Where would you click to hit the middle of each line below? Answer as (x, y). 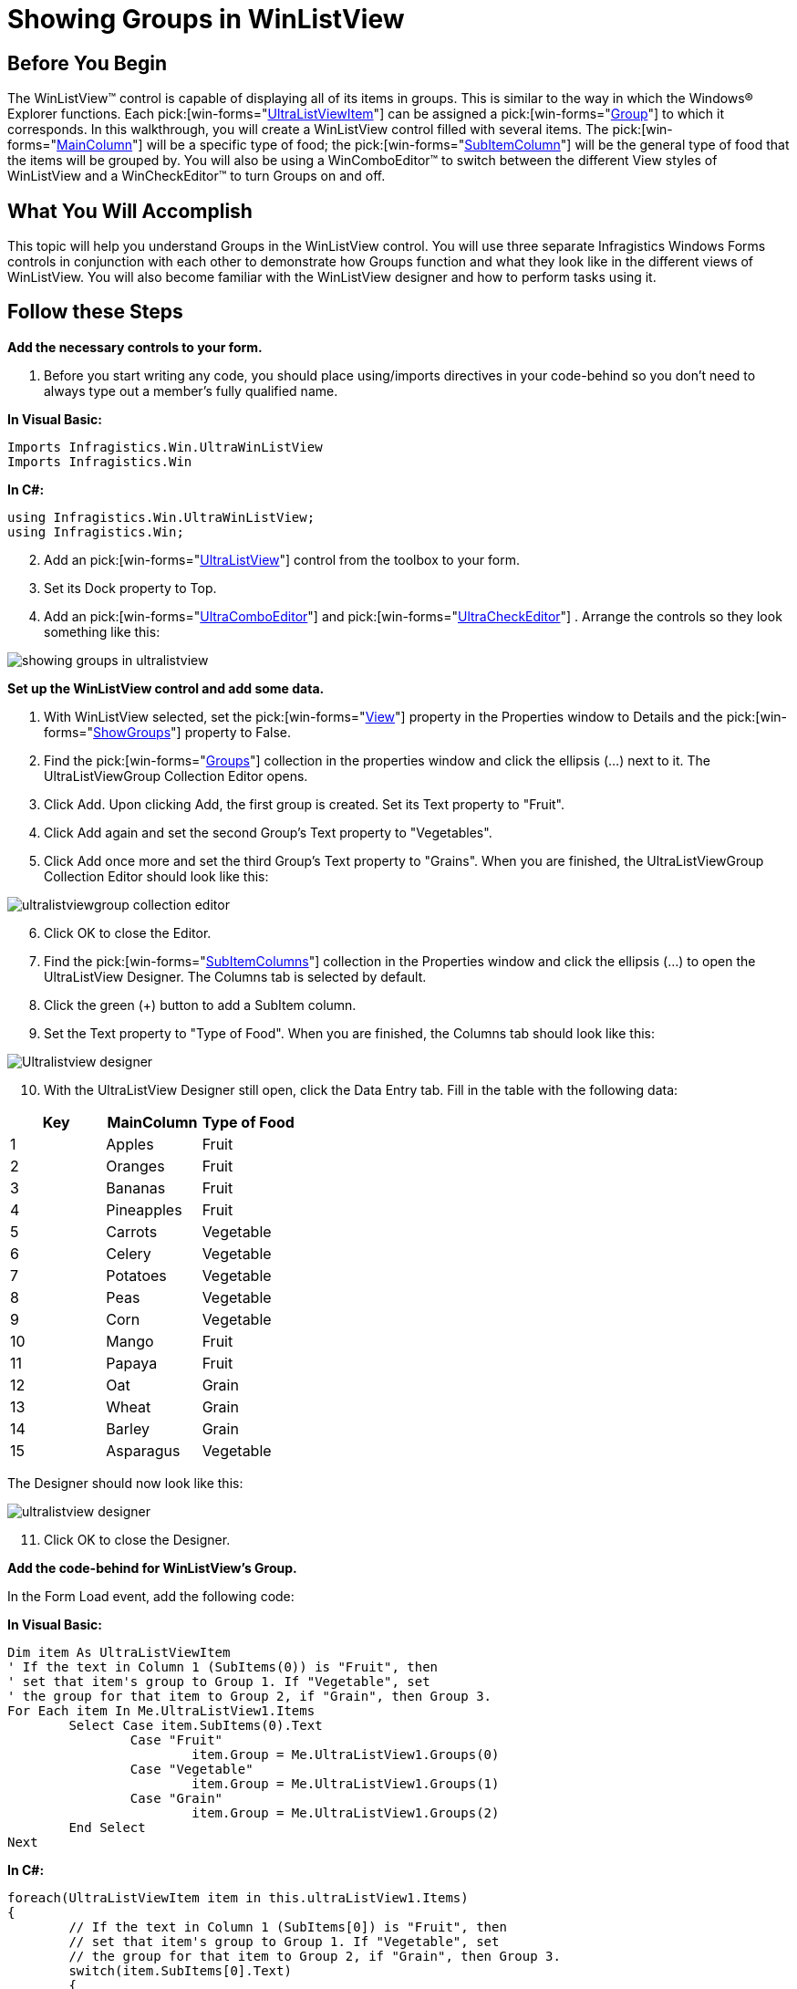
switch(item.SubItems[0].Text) (180, 1970)
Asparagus (143, 1450)
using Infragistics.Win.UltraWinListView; (161, 517)
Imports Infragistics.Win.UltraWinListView (165, 447)
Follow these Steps (95, 312)
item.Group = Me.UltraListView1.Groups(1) (346, 1783)
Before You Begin (88, 63)
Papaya (132, 1363)
